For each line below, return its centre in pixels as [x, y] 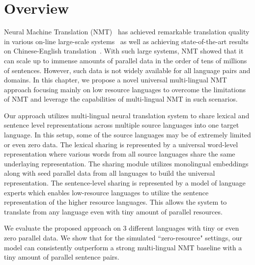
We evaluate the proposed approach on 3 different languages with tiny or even [122, 228]
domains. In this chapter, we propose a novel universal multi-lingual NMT [115, 80]
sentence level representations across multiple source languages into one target [122, 125]
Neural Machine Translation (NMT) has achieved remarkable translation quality [127, 32]
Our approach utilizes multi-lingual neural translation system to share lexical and [127, 115]
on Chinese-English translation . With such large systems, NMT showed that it [124, 51]
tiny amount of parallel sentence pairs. [62, 257]
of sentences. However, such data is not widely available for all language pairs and [127, 70]
